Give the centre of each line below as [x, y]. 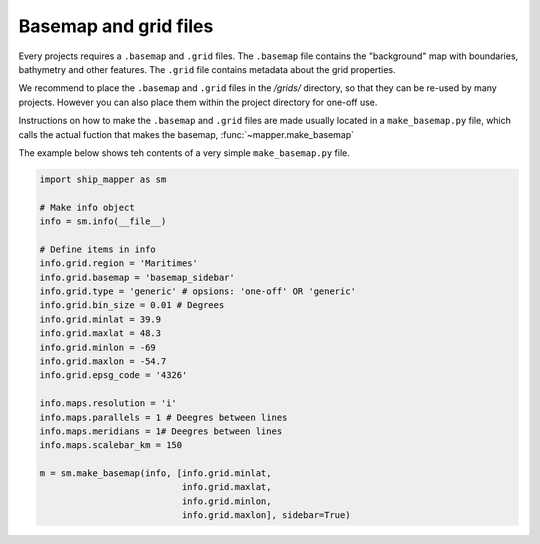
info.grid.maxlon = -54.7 [103, 361]
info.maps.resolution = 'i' [108, 403]
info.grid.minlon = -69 [98, 347]
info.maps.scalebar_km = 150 [111, 445]
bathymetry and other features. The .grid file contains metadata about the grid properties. [207, 69]
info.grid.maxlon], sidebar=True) [266, 515]
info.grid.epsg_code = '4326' [113, 375]
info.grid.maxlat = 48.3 [100, 333]
